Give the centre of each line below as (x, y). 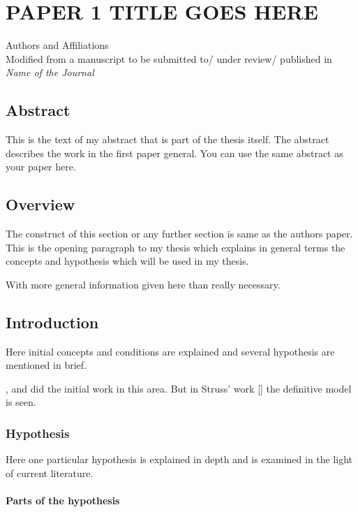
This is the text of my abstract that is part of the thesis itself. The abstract (167, 139)
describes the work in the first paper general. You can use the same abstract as (174, 153)
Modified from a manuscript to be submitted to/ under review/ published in (169, 58)
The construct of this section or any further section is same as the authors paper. (179, 234)
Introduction (52, 322)
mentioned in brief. (46, 365)
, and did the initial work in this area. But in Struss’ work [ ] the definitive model (179, 388)
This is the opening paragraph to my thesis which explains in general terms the (176, 247)
